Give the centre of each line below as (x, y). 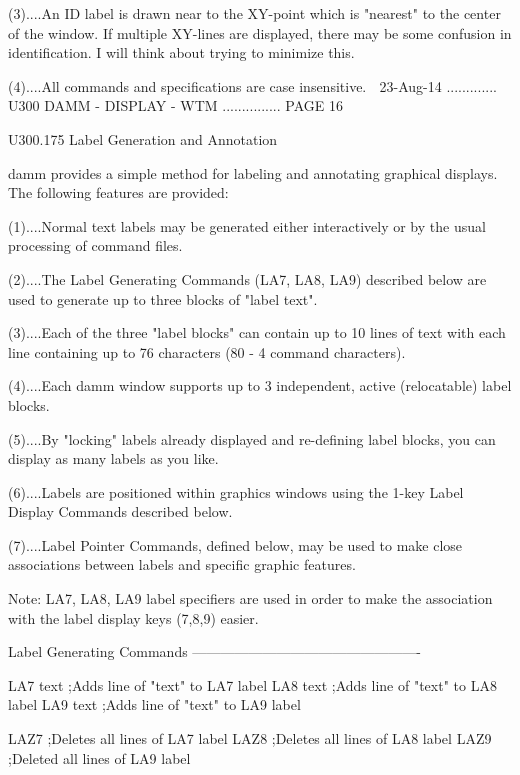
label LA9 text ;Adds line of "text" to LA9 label (154, 704)
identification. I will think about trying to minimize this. (181, 52)
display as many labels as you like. (113, 458)
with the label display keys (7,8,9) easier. (133, 617)
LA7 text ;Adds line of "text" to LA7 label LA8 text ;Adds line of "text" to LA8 (252, 684)
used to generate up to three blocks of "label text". (163, 298)
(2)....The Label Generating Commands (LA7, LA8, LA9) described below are (247, 278)
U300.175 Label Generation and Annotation (143, 138)
